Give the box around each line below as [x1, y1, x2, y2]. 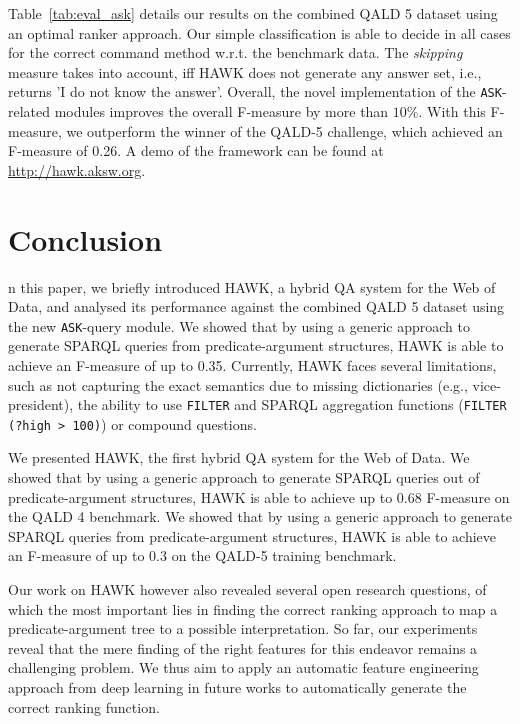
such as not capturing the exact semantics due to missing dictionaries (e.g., [8, 374, 468, 395]
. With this [418, 101, 486, 122]
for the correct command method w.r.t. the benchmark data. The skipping [8, 42, 463, 63]
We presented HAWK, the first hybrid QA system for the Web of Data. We [8, 447, 470, 468]
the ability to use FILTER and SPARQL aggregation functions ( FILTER [77, 394, 507, 415]
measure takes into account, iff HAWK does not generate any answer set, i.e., [8, 61, 482, 82]
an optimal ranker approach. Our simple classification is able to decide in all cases [8, 22, 511, 43]
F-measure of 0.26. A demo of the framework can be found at [8, 140, 384, 161]
